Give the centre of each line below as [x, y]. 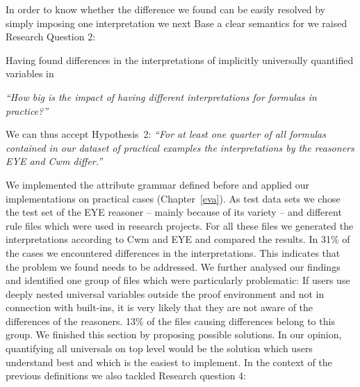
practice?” [27, 110]
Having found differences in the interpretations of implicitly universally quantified [180, 60]
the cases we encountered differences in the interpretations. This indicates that [173, 252]
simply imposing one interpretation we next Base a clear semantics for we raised [177, 23]
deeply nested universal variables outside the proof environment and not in [165, 293]
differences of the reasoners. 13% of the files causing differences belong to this [170, 321]
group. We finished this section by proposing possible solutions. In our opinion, [174, 334]
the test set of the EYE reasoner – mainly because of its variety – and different [174, 212]
